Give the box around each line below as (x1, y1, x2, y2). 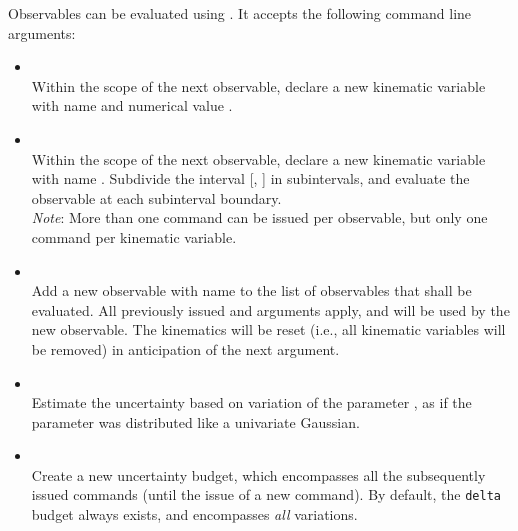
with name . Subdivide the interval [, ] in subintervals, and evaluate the (31, 168, 470, 189)
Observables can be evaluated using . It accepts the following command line (8, 3, 472, 23)
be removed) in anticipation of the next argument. (31, 338, 340, 359)
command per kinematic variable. (31, 226, 237, 247)
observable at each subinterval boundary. (31, 187, 282, 208)
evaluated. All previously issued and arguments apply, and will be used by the (31, 299, 510, 320)
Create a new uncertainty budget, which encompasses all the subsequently (31, 464, 486, 485)
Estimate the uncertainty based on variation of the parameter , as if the (31, 392, 472, 413)
